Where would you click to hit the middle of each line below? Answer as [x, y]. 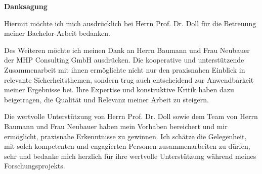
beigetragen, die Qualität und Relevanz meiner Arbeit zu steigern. [106, 99]
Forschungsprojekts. [35, 166]
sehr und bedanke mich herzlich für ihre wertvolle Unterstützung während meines [130, 156]
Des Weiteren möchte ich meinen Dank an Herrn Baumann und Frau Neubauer [127, 50]
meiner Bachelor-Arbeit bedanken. [57, 33]
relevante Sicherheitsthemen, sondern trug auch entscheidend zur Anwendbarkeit [129, 79]
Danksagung [26, 6]
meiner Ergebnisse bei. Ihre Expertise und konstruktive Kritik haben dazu [119, 90]
